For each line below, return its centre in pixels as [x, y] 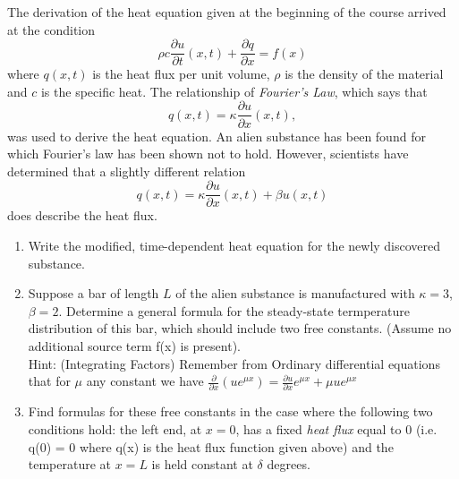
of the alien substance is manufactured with [295, 293]
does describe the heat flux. [82, 215]
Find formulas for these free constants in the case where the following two [230, 411]
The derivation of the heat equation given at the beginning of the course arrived [227, 12]
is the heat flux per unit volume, [181, 74]
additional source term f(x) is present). [134, 345]
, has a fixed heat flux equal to [319, 429]
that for [49, 381]
